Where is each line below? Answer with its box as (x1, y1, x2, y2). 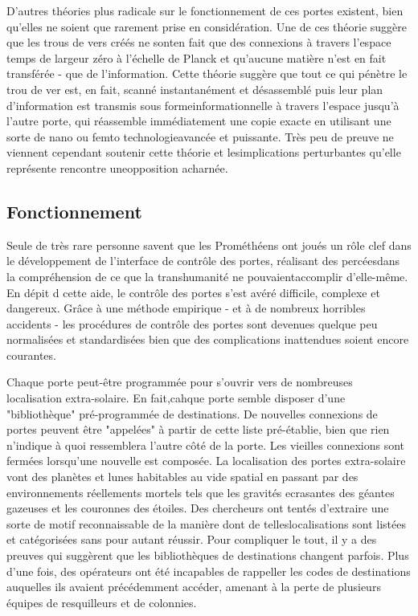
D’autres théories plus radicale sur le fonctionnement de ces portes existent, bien (6, 2, 404, 18)
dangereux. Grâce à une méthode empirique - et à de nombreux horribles (6, 300, 366, 316)
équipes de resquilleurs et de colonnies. (6, 594, 197, 610)
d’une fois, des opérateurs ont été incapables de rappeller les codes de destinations (6, 562, 411, 579)
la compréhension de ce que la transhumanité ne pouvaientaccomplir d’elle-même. (6, 267, 408, 284)
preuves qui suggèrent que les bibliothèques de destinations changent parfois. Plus (6, 547, 409, 564)
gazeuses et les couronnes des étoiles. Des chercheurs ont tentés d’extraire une (6, 500, 389, 516)
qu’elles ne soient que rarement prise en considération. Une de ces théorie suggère (6, 18, 408, 35)
